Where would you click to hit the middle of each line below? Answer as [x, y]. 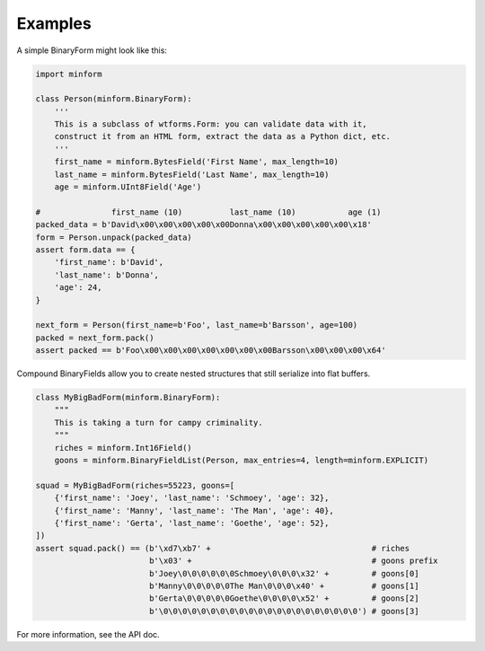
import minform [69, 74]
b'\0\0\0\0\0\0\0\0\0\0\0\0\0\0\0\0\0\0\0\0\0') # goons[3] [284, 611]
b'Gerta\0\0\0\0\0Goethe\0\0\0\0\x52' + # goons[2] [284, 598]
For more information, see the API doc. [88, 634]
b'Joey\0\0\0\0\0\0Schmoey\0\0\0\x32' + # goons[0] [284, 573]
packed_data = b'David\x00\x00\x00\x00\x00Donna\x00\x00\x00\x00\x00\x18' [204, 225]
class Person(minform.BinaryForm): [114, 99]
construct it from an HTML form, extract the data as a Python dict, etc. [222, 136]
